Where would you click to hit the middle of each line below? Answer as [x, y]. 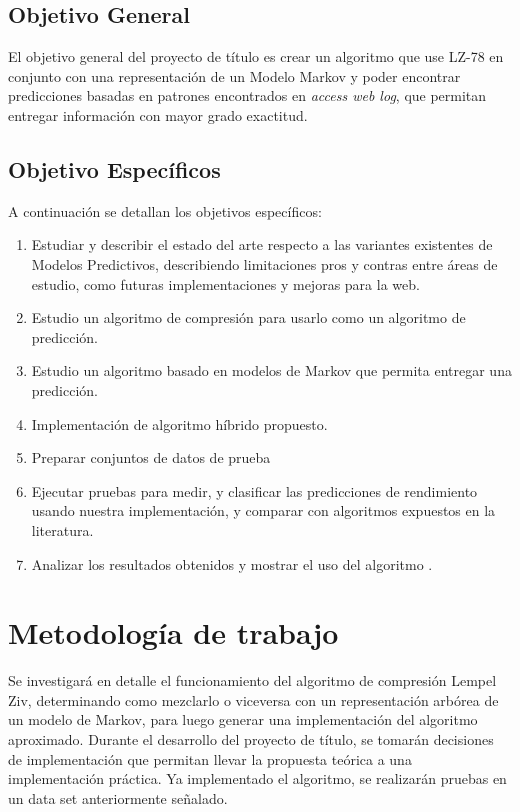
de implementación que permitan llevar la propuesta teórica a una [210, 758]
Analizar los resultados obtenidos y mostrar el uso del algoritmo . [232, 563]
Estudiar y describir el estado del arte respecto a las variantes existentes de [262, 244]
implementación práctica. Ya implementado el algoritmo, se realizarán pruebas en [257, 778]
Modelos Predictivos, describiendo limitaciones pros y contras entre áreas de [264, 263]
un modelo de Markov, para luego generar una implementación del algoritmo [243, 719]
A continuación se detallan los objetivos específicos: [165, 210]
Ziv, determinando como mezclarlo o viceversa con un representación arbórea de [253, 699]
